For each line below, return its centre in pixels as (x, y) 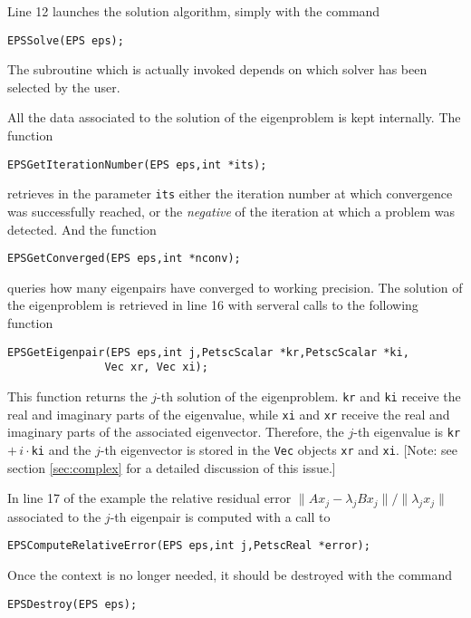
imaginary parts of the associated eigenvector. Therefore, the (176, 432)
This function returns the (77, 396)
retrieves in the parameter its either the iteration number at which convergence (230, 193)
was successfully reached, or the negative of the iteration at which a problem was (231, 211)
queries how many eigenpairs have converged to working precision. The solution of (235, 287)
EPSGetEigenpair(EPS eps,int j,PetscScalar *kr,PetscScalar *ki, (208, 352)
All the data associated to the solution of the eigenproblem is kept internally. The (234, 117)
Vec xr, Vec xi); (156, 367)
